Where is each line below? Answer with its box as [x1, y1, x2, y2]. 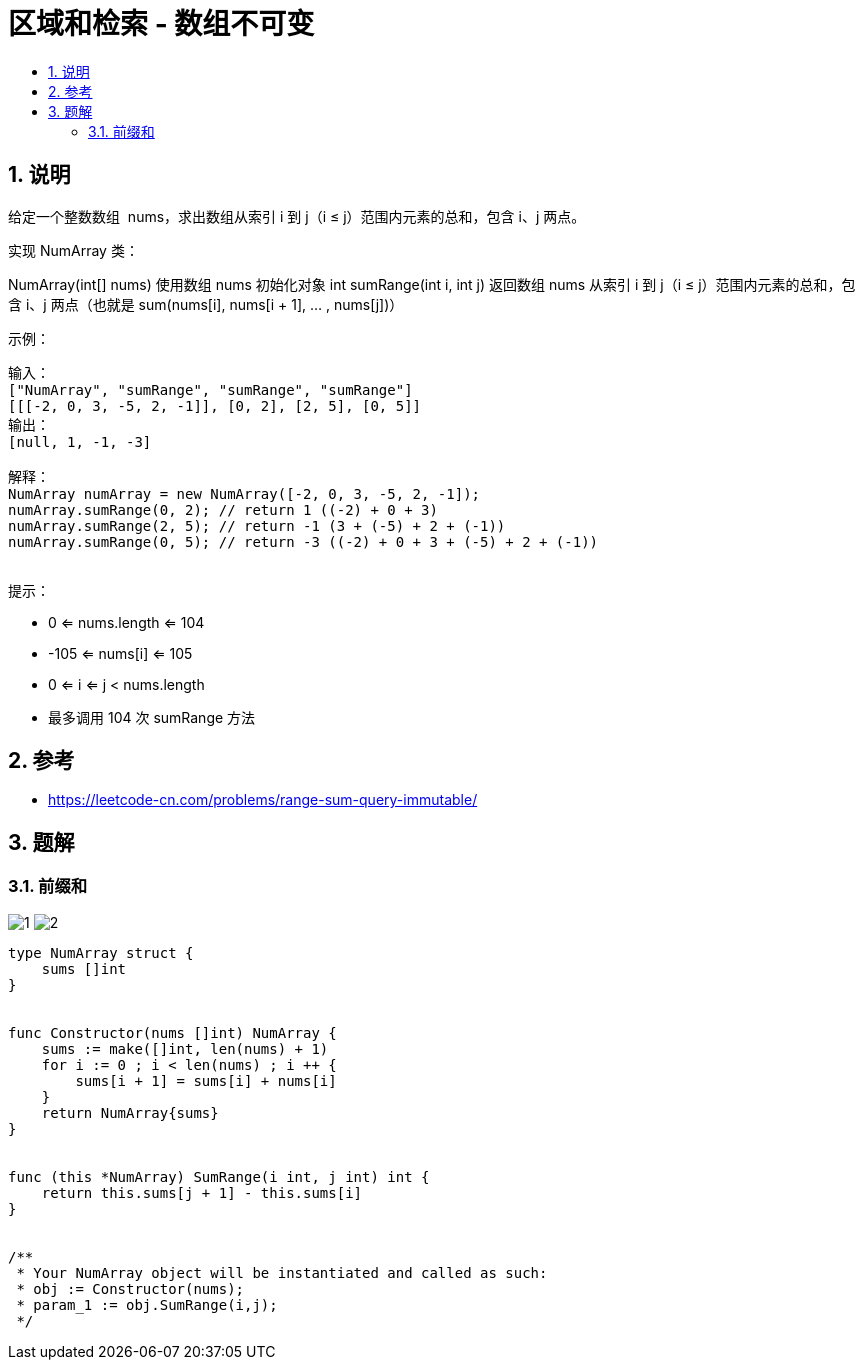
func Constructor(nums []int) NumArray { [8, 1024, 337, 1041]
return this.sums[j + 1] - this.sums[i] [41, 1184, 363, 1201]
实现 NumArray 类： [8, 241, 139, 259]
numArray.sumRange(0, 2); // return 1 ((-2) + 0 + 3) [8, 501, 438, 518]
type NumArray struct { [8, 944, 194, 961]
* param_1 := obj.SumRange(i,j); [16, 1296, 278, 1313]
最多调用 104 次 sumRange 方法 [48, 708, 256, 726]
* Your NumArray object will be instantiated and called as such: [16, 1264, 548, 1281]
